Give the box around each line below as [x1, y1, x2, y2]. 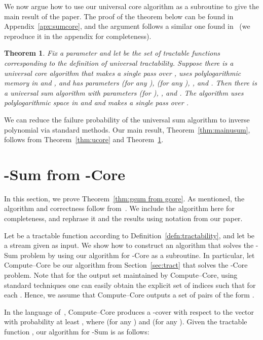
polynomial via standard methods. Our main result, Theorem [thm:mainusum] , [4, 124, 250, 135]
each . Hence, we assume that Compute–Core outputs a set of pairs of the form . [4, 289, 254, 300]
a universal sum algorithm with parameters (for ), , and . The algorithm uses [4, 87, 244, 98]
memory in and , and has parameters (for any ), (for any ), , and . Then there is [4, 77, 257, 88]
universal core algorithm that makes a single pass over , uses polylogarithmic [4, 67, 241, 78]
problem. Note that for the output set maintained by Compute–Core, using [4, 270, 238, 280]
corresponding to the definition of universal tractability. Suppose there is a [4, 57, 234, 68]
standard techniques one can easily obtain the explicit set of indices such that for [4, 279, 256, 290]
